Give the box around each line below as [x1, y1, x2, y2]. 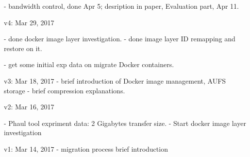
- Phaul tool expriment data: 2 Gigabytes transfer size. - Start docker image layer [4, 118, 246, 128]
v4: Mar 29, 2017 [4, 17, 54, 27]
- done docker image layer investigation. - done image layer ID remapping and [4, 34, 235, 44]
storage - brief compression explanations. [4, 85, 125, 95]
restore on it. [4, 43, 42, 53]
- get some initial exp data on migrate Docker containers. [4, 59, 174, 70]
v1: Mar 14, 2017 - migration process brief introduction [4, 143, 168, 154]
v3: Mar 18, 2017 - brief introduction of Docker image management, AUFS [4, 75, 226, 86]
